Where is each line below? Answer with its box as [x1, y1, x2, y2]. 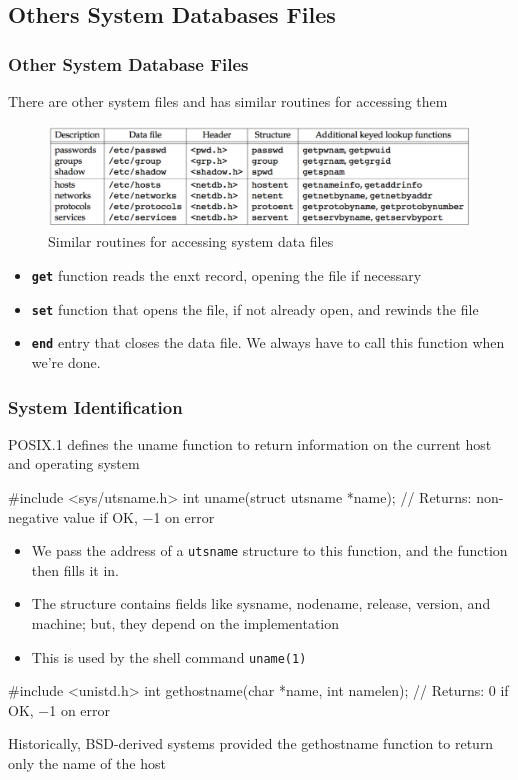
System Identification [8, 394, 183, 419]
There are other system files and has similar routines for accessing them [8, 91, 448, 111]
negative [8, 506, 59, 527]
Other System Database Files [8, 51, 249, 76]
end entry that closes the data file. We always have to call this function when [31, 332, 505, 353]
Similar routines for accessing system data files [48, 231, 334, 252]
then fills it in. [31, 559, 120, 580]
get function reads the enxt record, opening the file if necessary [31, 265, 422, 286]
